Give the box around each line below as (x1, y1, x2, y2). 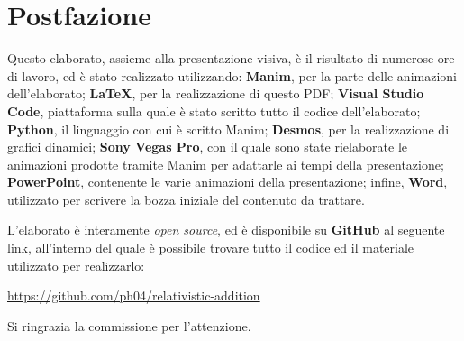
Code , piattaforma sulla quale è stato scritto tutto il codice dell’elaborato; (7, 101, 421, 120)
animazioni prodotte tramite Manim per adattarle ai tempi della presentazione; (7, 154, 444, 173)
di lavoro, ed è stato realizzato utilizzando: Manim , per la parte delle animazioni (7, 66, 457, 85)
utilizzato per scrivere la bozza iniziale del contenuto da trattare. (7, 189, 365, 208)
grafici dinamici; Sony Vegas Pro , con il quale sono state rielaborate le (7, 137, 408, 156)
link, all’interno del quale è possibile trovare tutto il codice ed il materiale (7, 238, 414, 257)
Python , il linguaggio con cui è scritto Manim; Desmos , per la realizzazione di (7, 119, 450, 138)
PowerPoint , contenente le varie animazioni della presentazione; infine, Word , (7, 172, 448, 191)
